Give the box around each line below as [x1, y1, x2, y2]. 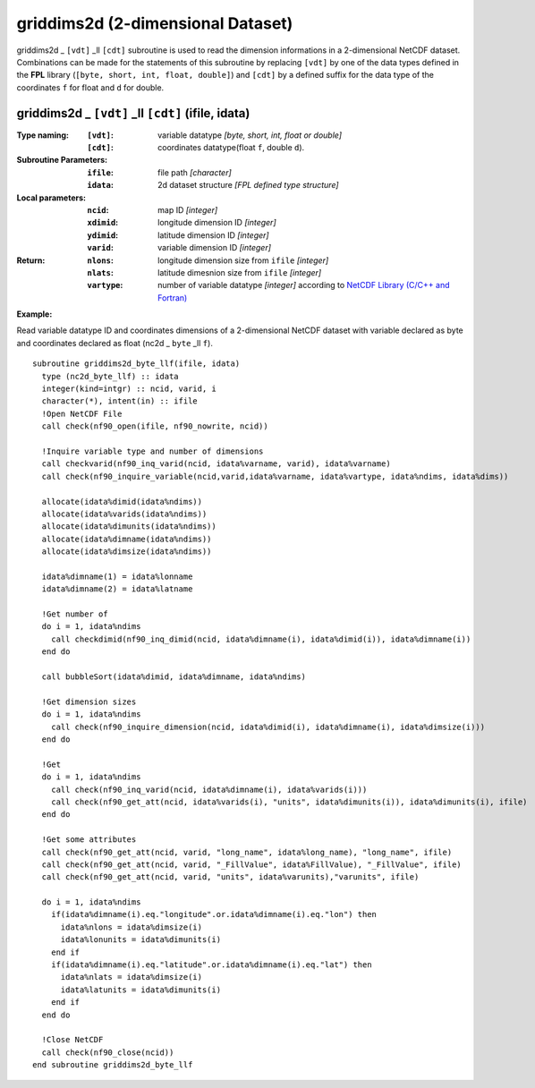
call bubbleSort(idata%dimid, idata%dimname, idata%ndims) [41, 672, 306, 682]
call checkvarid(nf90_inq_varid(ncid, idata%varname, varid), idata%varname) [41, 459, 391, 469]
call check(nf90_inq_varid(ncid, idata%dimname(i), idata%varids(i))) [50, 784, 368, 795]
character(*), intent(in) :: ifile [41, 396, 199, 406]
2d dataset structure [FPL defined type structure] [157, 180, 339, 191]
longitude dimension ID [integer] [157, 217, 276, 228]
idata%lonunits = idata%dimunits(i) [60, 935, 222, 945]
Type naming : [16, 130, 70, 140]
